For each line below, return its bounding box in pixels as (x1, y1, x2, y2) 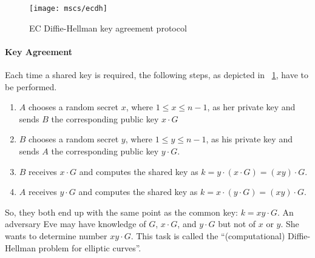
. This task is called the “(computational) (130, 229, 285, 242)
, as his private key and (206, 133, 293, 145)
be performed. (5, 80, 57, 93)
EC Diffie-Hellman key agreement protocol (29, 21, 187, 34)
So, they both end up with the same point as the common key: (5, 205, 238, 218)
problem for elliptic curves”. (38, 241, 141, 254)
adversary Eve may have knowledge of (5, 217, 146, 230)
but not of (218, 217, 256, 230)
